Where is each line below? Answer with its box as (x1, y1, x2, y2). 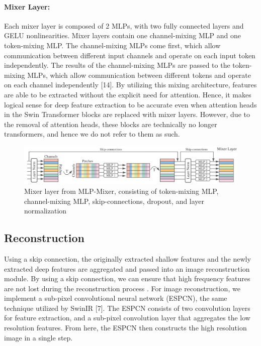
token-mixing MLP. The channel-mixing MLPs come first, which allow (4, 40, 221, 50)
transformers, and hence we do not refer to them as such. (4, 129, 180, 139)
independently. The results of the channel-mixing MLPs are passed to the (4, 60, 230, 70)
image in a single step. (4, 332, 73, 342)
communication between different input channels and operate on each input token (4, 50, 255, 60)
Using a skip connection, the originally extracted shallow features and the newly (4, 253, 251, 264)
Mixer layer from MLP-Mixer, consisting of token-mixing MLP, (24, 185, 219, 196)
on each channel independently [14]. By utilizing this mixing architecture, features (4, 79, 257, 90)
